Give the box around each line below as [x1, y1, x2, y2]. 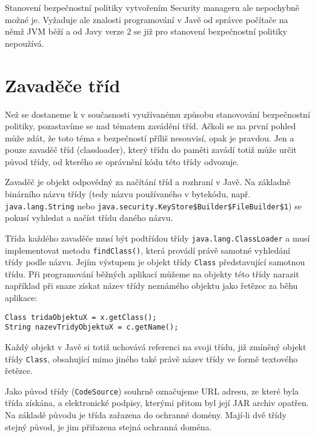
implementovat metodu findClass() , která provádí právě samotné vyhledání [5, 243, 290, 256]
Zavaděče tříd [5, 72, 121, 97]
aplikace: [5, 291, 38, 304]
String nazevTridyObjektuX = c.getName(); [5, 323, 179, 332]
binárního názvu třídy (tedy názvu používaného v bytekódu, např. [5, 188, 251, 200]
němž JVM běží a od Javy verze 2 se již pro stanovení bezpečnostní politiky [5, 25, 287, 38]
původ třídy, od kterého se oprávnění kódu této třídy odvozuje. [5, 155, 239, 168]
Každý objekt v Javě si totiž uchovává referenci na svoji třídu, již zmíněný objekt [5, 340, 307, 353]
